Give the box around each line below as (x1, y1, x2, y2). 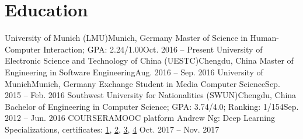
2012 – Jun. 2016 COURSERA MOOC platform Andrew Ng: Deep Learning (5, 112, 275, 124)
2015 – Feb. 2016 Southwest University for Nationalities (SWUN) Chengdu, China (5, 89, 297, 101)
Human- (250, 32, 279, 44)
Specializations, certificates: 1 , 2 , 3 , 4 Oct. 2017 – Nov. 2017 (5, 123, 220, 135)
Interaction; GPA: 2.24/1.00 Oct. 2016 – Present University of (43, 43, 263, 55)
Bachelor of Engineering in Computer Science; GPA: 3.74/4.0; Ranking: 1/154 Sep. (5, 100, 299, 112)
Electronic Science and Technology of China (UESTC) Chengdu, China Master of (5, 54, 294, 67)
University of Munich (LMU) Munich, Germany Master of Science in (5, 32, 248, 44)
